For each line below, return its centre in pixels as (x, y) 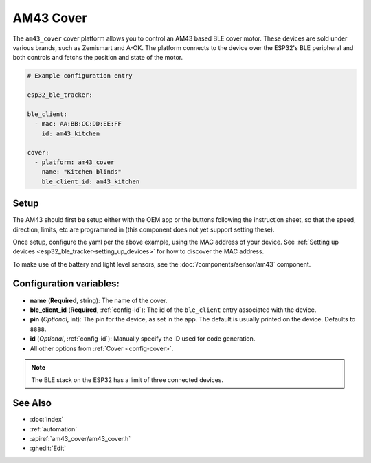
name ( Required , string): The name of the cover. (99, 300)
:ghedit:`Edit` (48, 448)
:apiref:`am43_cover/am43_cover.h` (80, 439)
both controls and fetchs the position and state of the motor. (98, 58)
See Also (32, 403)
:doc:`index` (47, 420)
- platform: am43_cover (75, 162)
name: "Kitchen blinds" (81, 172)
